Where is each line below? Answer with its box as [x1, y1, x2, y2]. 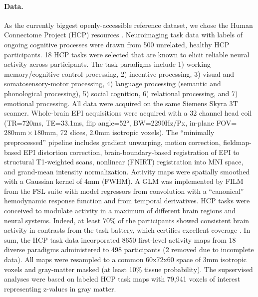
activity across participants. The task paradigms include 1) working [4, 59, 211, 69]
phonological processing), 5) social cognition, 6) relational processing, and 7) [4, 88, 238, 98]
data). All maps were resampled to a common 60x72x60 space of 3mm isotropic [4, 254, 247, 265]
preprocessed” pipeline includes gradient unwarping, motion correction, [4, 137, 221, 147]
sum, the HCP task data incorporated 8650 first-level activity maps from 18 [4, 234, 236, 245]
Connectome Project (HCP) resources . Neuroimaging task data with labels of [4, 29, 243, 40]
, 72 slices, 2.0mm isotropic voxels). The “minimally [56, 127, 215, 138]
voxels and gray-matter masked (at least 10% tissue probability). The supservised [4, 264, 253, 274]
